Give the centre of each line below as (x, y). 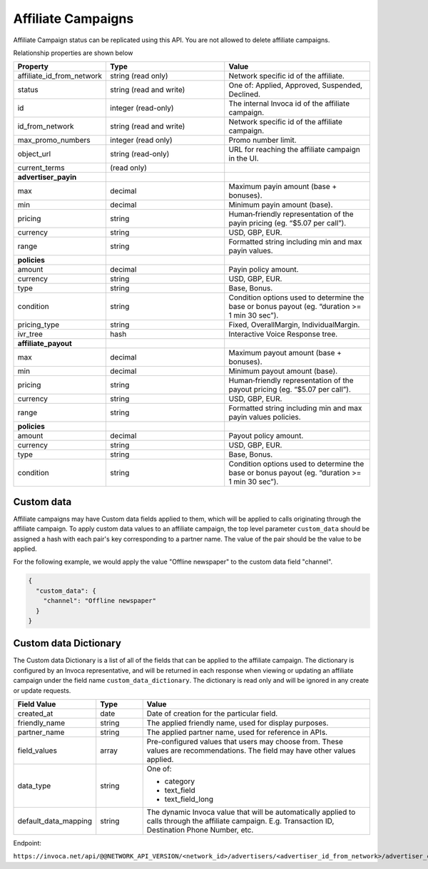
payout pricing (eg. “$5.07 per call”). (290, 390)
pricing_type (39, 325)
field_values (37, 751)
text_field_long (189, 799)
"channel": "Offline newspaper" (100, 601)
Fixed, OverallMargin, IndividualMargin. (294, 325)
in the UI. (244, 158)
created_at (35, 713)
